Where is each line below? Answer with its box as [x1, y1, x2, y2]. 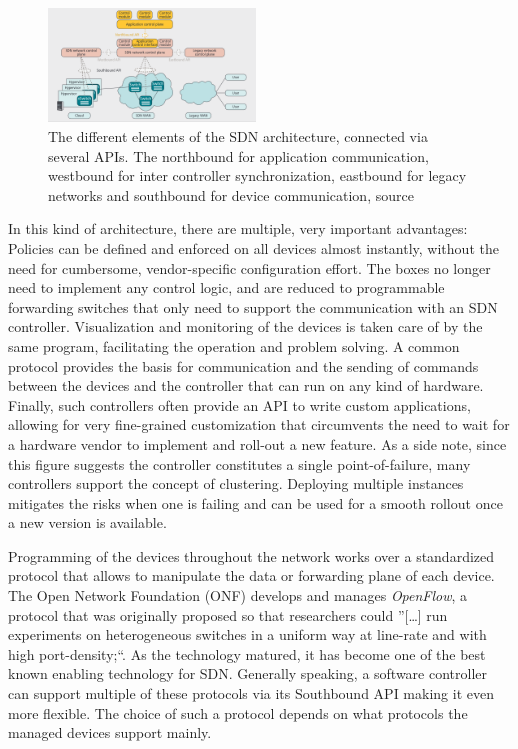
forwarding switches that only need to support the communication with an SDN [8, 296, 498, 317]
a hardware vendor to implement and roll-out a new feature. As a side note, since [8, 433, 507, 454]
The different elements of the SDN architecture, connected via [48, 126, 428, 147]
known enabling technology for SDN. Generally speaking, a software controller [8, 663, 488, 684]
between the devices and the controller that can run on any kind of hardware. [8, 375, 484, 396]
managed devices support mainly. [8, 722, 212, 743]
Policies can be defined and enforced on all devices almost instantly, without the [8, 237, 499, 258]
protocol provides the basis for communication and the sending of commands [8, 355, 479, 376]
